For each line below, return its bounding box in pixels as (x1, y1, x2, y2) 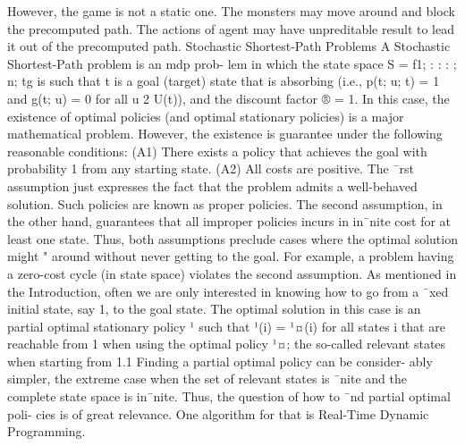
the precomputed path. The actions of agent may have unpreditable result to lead (7, 19, 454, 38)
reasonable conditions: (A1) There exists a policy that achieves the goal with (7, 141, 427, 160)
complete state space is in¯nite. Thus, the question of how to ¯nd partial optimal (7, 387, 451, 406)
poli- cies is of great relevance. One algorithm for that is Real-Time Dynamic (7, 404, 429, 423)
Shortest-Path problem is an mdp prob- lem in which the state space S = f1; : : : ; (7, 54, 457, 72)
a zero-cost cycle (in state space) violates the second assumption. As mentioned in (7, 264, 457, 282)
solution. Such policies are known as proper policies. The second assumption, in (7, 194, 443, 213)
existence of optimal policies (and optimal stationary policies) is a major (7, 106, 404, 125)
